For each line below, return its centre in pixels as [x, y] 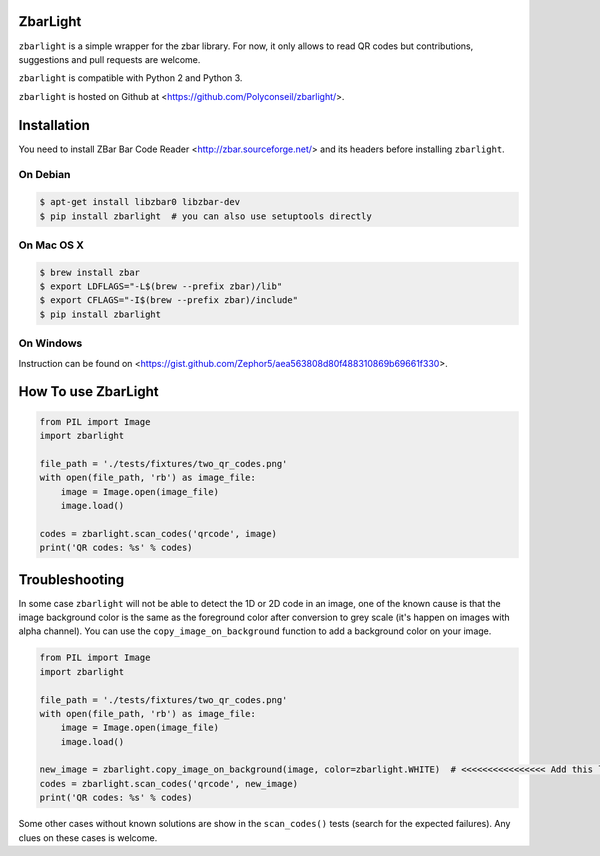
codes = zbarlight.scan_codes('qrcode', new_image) [169, 783]
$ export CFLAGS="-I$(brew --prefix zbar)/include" [169, 300]
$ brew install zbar [89, 272]
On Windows [50, 343]
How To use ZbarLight [88, 391]
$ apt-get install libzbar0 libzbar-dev [139, 202]
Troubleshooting [71, 579]
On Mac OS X [51, 245]
